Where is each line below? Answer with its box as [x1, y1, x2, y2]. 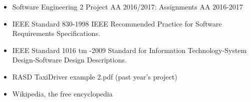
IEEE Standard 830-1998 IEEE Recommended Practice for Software [12, 18, 222, 28]
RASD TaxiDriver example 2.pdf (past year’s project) [12, 71, 177, 81]
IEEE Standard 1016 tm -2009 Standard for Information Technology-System [12, 44, 247, 55]
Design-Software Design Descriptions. [12, 54, 127, 65]
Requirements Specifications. [12, 28, 100, 38]
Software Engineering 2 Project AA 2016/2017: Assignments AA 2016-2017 [12, 1, 243, 11]
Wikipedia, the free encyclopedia [12, 88, 113, 98]
